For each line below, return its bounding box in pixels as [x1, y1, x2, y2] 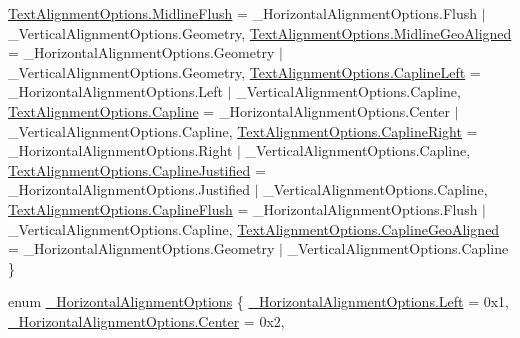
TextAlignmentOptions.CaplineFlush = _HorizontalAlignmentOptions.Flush [8, 198, 478, 219]
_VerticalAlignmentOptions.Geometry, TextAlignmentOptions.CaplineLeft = [8, 61, 481, 82]
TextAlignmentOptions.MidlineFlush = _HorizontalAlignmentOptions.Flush [8, 3, 478, 23]
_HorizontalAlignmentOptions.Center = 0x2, [8, 310, 285, 331]
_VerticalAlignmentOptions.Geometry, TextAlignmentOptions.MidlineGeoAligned [8, 22, 512, 43]
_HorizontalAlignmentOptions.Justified [8, 179, 250, 200]
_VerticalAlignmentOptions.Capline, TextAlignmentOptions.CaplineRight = [8, 120, 478, 141]
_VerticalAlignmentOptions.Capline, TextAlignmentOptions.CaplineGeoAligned [8, 218, 500, 239]
